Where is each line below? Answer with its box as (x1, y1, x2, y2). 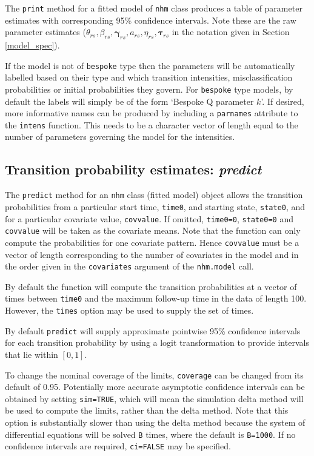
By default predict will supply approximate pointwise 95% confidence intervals (5, 324, 301, 337)
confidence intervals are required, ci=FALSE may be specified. (5, 440, 231, 452)
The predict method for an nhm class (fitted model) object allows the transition (5, 188, 303, 201)
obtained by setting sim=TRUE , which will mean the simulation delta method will (5, 392, 304, 405)
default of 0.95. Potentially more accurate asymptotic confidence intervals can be (5, 380, 305, 393)
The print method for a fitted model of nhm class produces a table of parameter (5, 2, 302, 14)
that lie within (5, 348, 58, 360)
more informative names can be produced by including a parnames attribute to (5, 107, 298, 119)
